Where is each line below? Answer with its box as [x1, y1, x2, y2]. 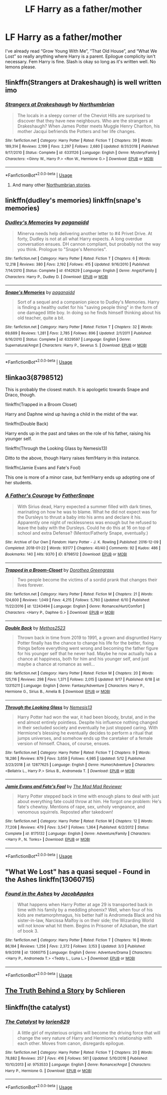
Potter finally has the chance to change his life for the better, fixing [17, 640, 154, 646]
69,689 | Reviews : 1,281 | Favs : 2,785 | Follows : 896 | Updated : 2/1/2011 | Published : [5, 330, 152, 336]
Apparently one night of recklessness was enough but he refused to [17, 519, 157, 525]
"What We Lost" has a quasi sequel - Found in [5, 868, 151, 876]
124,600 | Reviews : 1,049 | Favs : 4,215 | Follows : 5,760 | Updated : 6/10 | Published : [5, 598, 150, 603]
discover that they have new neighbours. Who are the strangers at [17, 118, 153, 124]
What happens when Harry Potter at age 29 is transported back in [17, 902, 153, 908]
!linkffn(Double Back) [5, 421, 49, 427]
